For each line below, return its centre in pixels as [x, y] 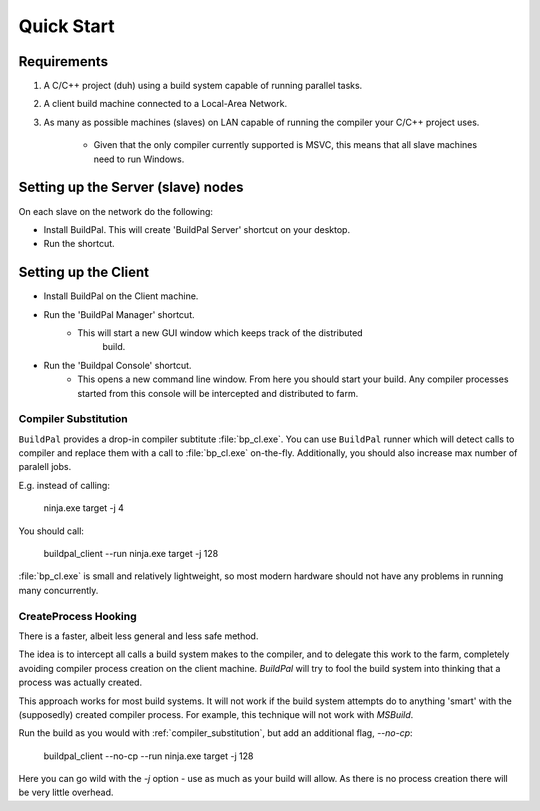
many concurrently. [58, 590]
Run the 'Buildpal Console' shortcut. [117, 365]
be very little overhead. [66, 792]
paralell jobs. [45, 467]
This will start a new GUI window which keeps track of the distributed [220, 333]
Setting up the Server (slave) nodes [131, 187]
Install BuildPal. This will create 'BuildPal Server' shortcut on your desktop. [196, 229]
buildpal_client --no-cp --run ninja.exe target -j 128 [148, 756]
